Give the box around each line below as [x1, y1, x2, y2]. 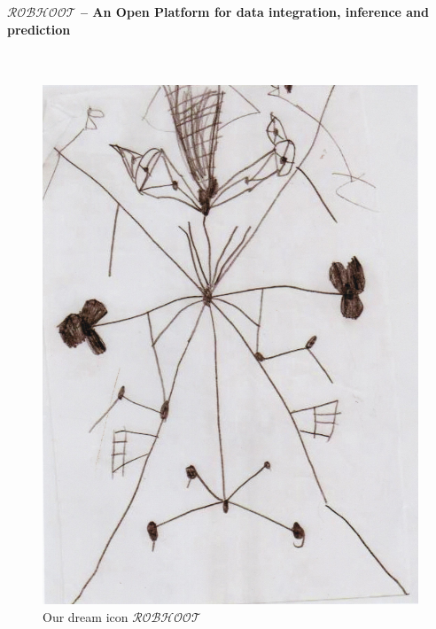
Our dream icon [43, 607, 128, 625]
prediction [7, 19, 71, 38]
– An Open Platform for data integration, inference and [80, 3, 430, 20]
